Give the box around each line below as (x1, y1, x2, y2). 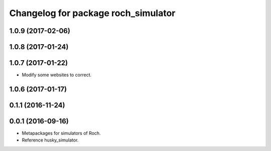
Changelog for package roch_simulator (9, 8, 176, 19)
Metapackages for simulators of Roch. (22, 130, 101, 136)
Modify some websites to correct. (22, 72, 92, 78)
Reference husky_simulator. (22, 137, 79, 143)
